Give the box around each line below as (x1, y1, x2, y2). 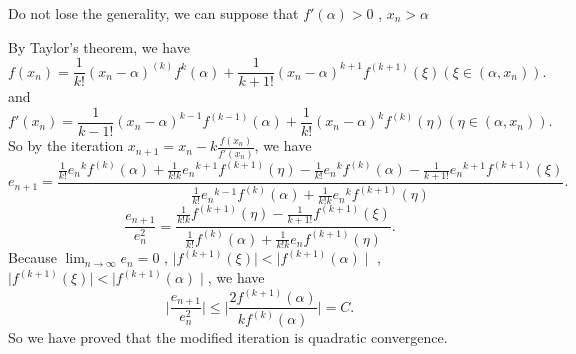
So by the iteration (8, 135, 124, 156)
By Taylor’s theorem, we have (8, 36, 190, 57)
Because (8, 247, 57, 268)
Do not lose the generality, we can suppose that (8, 3, 299, 23)
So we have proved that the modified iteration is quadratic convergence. (8, 327, 448, 348)
